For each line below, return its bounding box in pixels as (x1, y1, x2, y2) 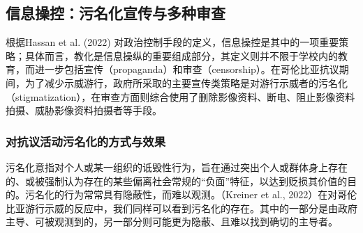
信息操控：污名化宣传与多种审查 (6, 2, 225, 24)
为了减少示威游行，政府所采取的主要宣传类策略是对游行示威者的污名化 (24, 75, 348, 90)
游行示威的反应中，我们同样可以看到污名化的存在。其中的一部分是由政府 (24, 200, 357, 215)
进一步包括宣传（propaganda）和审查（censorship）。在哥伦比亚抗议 (34, 62, 339, 77)
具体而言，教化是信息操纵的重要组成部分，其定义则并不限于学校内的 (24, 48, 338, 63)
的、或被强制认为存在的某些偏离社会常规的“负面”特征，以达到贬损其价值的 (6, 173, 348, 188)
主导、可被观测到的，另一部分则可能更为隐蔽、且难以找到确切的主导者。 (6, 214, 338, 229)
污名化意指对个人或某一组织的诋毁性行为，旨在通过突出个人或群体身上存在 (6, 159, 348, 174)
